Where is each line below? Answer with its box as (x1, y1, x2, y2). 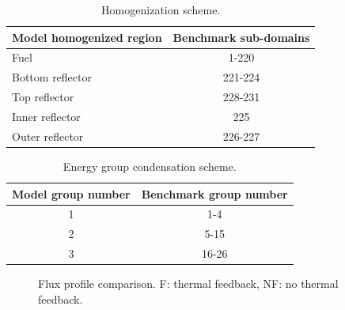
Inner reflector (12, 108, 81, 124)
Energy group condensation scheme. (63, 157, 237, 174)
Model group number (12, 185, 131, 202)
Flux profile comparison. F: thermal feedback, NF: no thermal (38, 275, 339, 292)
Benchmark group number (141, 185, 288, 202)
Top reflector (12, 89, 74, 105)
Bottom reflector (12, 69, 92, 85)
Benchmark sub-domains (172, 28, 310, 45)
